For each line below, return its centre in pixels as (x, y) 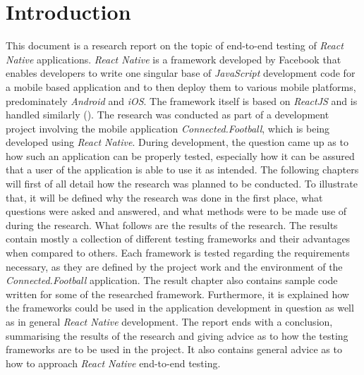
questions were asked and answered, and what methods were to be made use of (176, 211)
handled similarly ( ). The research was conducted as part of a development (168, 115)
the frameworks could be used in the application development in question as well (180, 308)
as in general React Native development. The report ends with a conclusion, (169, 321)
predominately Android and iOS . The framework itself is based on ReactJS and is (182, 100)
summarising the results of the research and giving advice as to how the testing (177, 335)
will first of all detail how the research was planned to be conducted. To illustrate (182, 184)
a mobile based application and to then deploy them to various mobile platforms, (181, 86)
